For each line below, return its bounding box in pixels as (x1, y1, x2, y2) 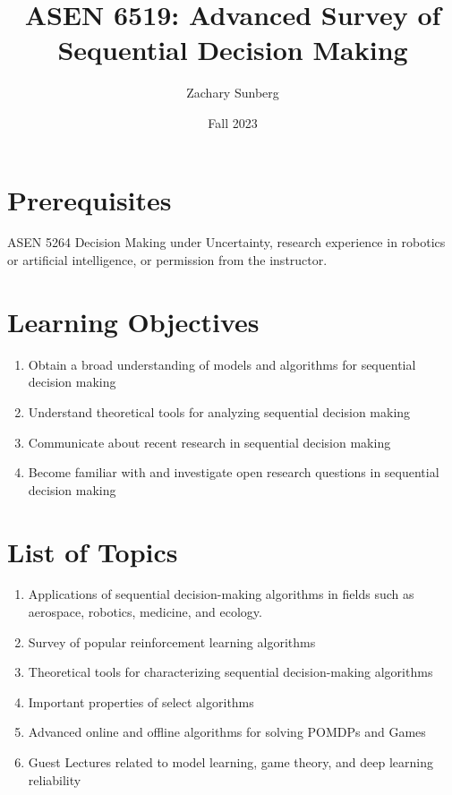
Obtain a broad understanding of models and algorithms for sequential (28, 355, 416, 373)
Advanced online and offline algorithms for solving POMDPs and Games (28, 722, 426, 741)
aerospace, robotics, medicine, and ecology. (28, 603, 262, 621)
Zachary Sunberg (186, 83, 279, 102)
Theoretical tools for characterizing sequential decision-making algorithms (28, 662, 433, 681)
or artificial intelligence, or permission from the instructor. (7, 251, 328, 269)
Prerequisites (7, 181, 172, 218)
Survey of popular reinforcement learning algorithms (28, 632, 316, 651)
